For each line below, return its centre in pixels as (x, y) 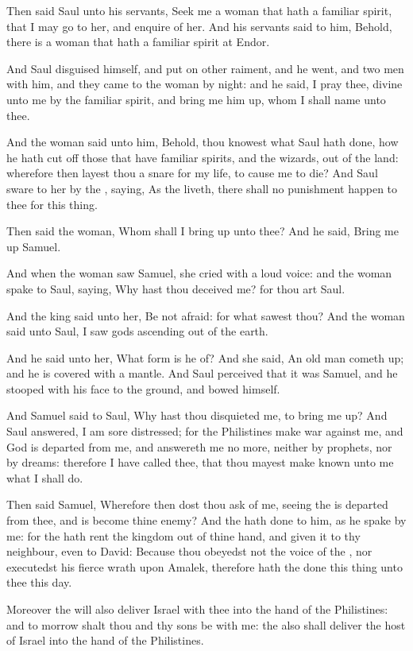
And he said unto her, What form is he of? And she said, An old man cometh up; (205, 357)
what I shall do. (45, 477)
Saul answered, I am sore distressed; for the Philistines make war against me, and (205, 431)
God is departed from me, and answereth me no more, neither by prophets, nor (199, 446)
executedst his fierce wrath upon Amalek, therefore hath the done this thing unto (205, 566)
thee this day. (39, 582)
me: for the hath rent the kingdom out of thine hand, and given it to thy (183, 535)
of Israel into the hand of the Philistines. (105, 640)
